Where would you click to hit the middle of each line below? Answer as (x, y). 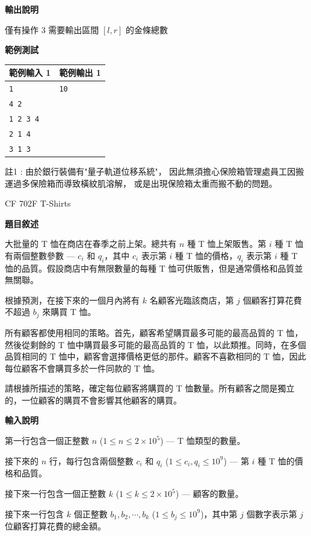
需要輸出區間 (74, 29)
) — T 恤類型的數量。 (203, 441)
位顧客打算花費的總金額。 (55, 526)
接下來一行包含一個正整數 (55, 494)
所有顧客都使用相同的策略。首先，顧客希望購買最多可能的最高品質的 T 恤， (154, 332)
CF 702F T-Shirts (38, 203)
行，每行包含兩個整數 (91, 460)
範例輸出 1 (80, 73)
